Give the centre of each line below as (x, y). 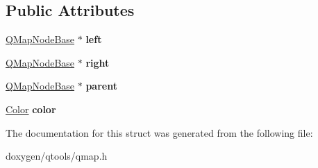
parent (101, 86)
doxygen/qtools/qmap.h (57, 156)
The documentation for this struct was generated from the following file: (159, 132)
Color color (31, 109)
